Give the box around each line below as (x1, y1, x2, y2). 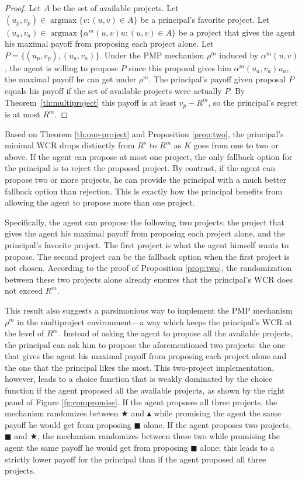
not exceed (5, 284, 43, 297)
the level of (5, 327, 44, 339)
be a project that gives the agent (178, 26, 296, 38)
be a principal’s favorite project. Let (140, 13, 270, 25)
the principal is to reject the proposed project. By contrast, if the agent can (5, 162, 276, 174)
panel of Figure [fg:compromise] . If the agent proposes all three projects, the (5, 395, 277, 408)
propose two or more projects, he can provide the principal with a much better (5, 173, 286, 185)
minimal (5, 139, 34, 151)
